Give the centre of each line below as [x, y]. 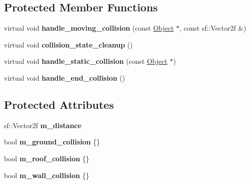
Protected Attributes [59, 104]
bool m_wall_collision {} [47, 175]
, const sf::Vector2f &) [213, 28]
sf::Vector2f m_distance [43, 125]
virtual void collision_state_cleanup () [68, 44]
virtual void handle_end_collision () [64, 77]
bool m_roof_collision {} [47, 158]
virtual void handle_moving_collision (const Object [89, 28]
